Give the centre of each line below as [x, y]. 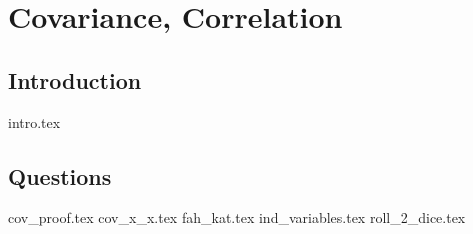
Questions [60, 175]
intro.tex [34, 121]
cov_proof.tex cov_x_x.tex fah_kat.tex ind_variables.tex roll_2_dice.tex [237, 217]
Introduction [75, 79]
